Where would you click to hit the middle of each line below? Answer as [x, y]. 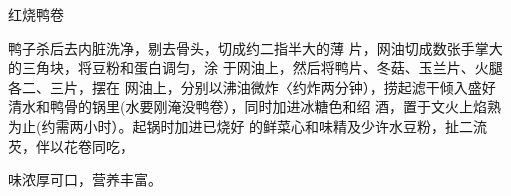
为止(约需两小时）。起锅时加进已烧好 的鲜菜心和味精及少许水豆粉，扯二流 [248, 125]
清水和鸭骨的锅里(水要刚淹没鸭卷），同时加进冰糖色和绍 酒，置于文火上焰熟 [255, 106]
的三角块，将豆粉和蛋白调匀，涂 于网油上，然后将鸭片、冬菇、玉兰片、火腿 [255, 67]
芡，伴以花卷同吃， [71, 145]
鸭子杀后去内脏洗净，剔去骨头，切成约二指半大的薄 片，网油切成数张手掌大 [255, 47]
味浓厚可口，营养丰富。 [85, 179]
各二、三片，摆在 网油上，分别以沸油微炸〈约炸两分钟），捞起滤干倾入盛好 [252, 86]
